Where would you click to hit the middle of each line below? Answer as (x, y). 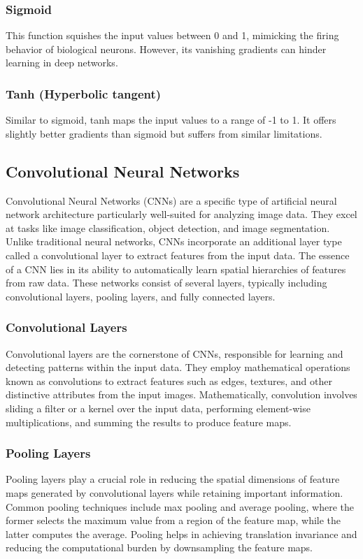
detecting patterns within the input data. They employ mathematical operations (178, 367)
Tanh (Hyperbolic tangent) (84, 93)
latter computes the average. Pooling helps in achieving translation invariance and (181, 533)
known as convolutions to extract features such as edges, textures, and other (169, 380)
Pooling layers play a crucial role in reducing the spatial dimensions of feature (173, 479)
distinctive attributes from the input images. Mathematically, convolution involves (181, 394)
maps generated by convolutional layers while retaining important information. (175, 492)
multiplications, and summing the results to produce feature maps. (149, 422)
